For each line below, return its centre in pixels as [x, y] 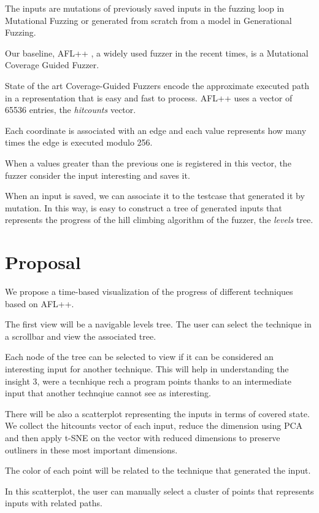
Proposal [43, 262]
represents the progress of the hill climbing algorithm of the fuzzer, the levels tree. [159, 220]
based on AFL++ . [40, 303]
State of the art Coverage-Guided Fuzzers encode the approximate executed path [157, 85]
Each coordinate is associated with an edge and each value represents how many [156, 130]
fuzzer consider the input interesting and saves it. [98, 175]
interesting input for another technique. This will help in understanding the [147, 369]
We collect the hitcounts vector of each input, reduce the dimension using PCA [154, 425]
